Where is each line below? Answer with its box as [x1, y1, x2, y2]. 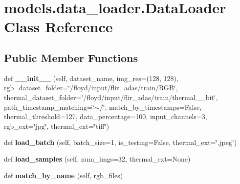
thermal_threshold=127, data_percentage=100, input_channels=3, [4, 111, 207, 122]
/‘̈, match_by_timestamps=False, [99, 102, 202, 112]
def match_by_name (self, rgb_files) [4, 170, 123, 180]
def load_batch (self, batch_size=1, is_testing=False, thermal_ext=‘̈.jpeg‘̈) [4, 137, 237, 147]
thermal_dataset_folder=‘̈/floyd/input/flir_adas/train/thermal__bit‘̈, [4, 92, 218, 102]
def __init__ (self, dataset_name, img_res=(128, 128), [4, 73, 178, 83]
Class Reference [4, 17, 113, 37]
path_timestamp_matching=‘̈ [4, 102, 94, 112]
